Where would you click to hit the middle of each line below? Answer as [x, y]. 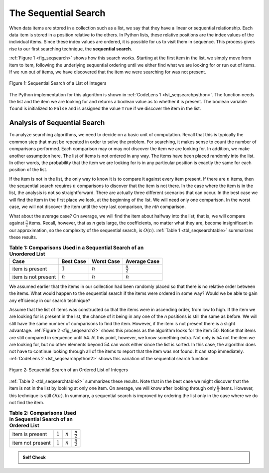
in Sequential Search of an [41, 419]
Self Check [34, 458]
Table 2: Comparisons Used [43, 413]
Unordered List [27, 253]
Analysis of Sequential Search [57, 123]
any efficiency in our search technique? [50, 300]
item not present [31, 443]
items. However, [237, 388]
